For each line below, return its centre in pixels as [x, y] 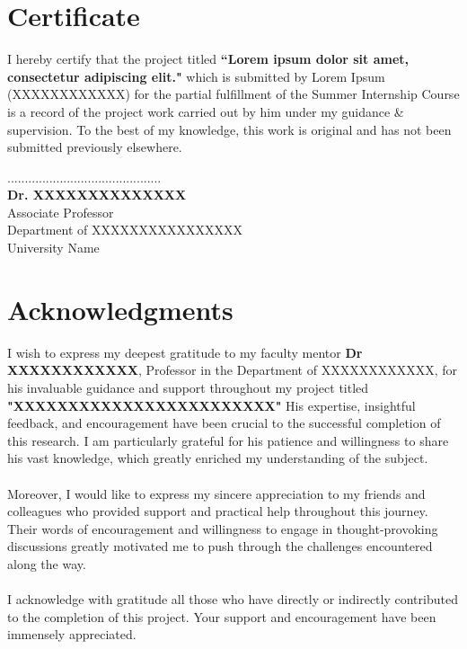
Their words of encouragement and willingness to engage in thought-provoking [223, 528]
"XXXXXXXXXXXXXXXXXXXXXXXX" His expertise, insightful [211, 405]
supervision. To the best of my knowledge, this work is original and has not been [229, 129]
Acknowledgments [120, 309]
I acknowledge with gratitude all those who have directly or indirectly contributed [233, 599]
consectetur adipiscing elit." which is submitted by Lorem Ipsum [196, 76]
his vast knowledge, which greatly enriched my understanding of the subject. [218, 458]
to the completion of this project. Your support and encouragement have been [222, 616]
